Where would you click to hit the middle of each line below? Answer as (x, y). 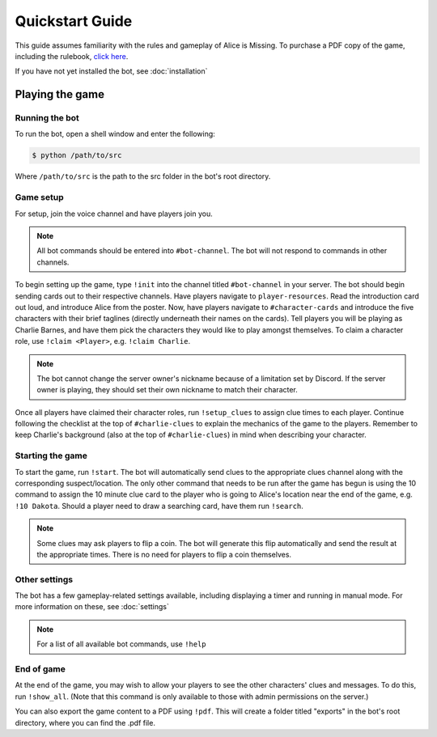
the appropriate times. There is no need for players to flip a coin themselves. (164, 554)
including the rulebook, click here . (72, 56)
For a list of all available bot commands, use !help (121, 644)
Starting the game (51, 455)
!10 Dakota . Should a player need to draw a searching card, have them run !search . (159, 506)
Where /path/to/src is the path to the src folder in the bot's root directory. (143, 176)
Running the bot (47, 118)
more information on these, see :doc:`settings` (92, 607)
